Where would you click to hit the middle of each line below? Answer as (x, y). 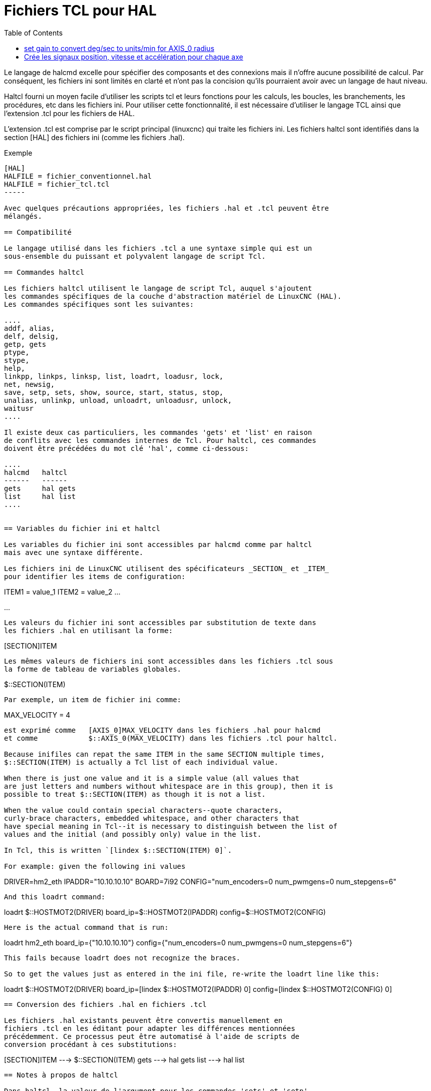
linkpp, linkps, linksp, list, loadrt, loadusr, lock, (114, 376)
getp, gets (25, 344)
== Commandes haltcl (44, 272)
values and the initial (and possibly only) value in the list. (133, 834)
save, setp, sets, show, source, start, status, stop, (114, 392)
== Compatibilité (38, 232)
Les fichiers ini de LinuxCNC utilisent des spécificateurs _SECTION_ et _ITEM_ (167, 568)
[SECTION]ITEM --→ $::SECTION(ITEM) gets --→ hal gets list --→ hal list (124, 1059)
